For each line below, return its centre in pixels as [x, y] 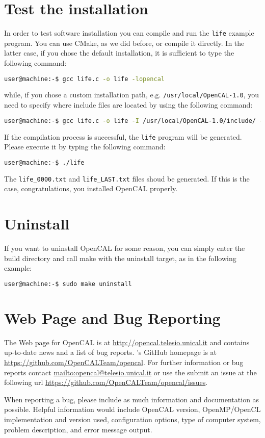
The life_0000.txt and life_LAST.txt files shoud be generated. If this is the [127, 178]
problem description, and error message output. [78, 429]
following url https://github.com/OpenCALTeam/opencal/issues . [106, 382]
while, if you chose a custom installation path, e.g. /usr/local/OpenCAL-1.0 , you [131, 95]
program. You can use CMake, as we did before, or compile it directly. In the [124, 43]
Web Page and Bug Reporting [112, 317]
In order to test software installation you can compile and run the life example [129, 33]
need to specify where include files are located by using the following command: [128, 105]
